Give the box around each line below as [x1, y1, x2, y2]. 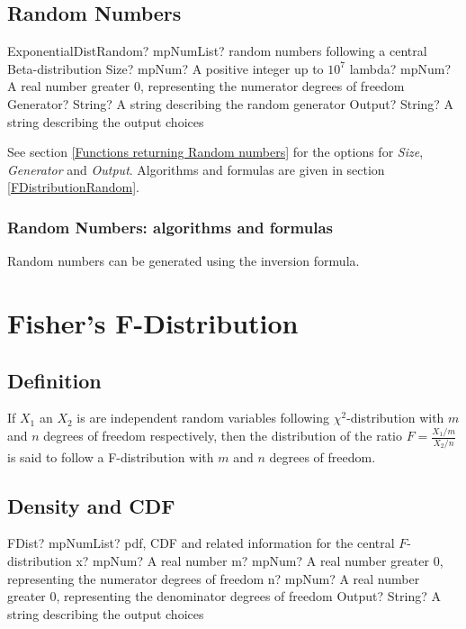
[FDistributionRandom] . [7, 178, 139, 196]
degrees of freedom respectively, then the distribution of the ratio [43, 426, 402, 445]
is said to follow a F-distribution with [7, 447, 214, 466]
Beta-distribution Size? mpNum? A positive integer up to [7, 59, 324, 77]
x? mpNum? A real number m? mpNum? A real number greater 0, [76, 551, 444, 570]
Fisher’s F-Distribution [7, 304, 299, 341]
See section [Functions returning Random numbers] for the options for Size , [7, 142, 424, 161]
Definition [7, 366, 102, 394]
